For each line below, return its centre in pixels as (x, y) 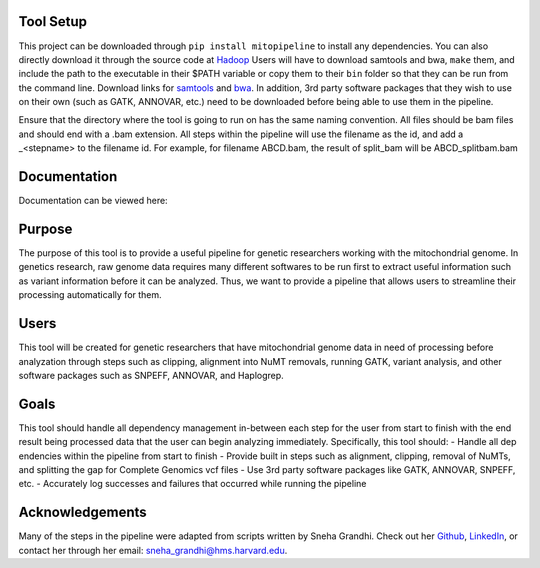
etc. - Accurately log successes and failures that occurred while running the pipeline (192, 484)
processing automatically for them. (90, 295)
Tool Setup (53, 21)
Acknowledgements (82, 512)
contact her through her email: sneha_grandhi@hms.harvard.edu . (153, 550)
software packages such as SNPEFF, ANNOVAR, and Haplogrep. (151, 375)
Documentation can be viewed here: (93, 201)
